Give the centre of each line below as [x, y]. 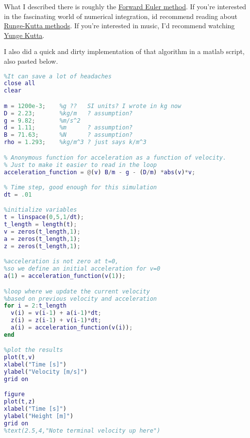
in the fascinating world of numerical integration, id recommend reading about [121, 16]
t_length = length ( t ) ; [41, 225]
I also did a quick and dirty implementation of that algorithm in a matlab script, [124, 51]
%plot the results [33, 350]
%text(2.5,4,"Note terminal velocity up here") [82, 430]
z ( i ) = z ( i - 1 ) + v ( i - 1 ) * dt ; [56, 320]
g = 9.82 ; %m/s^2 [42, 120]
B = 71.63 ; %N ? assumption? [68, 135]
